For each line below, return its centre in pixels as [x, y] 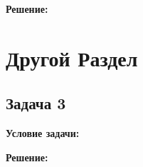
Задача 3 [36, 103]
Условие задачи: [43, 133]
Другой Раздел [72, 57]
